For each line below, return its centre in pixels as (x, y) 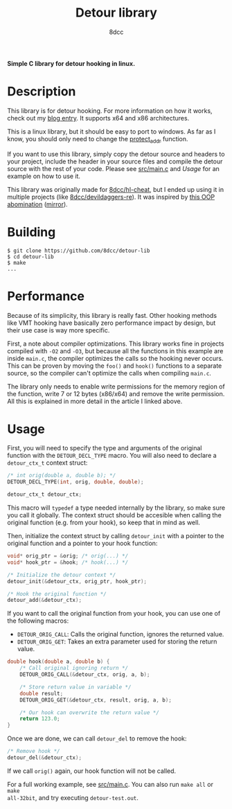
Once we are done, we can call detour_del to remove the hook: (97, 738)
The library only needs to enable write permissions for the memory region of (116, 386)
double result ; (42, 693)
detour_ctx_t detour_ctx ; (44, 495)
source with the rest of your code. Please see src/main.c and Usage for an (114, 168)
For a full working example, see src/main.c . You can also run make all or (110, 784)
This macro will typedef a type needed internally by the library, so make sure (116, 508)
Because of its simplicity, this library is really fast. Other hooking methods (112, 315)
